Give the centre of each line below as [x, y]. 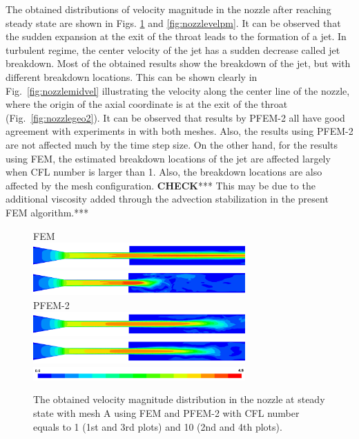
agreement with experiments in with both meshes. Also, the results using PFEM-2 [179, 131]
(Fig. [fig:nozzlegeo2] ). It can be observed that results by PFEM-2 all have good [175, 117]
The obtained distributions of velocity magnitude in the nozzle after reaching [168, 9]
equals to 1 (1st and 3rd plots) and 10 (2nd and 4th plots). [158, 426]
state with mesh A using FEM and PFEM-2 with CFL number [166, 413]
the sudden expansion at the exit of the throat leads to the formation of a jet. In [176, 36]
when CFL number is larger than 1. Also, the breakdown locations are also [164, 172]
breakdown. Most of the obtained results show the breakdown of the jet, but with [178, 63]
